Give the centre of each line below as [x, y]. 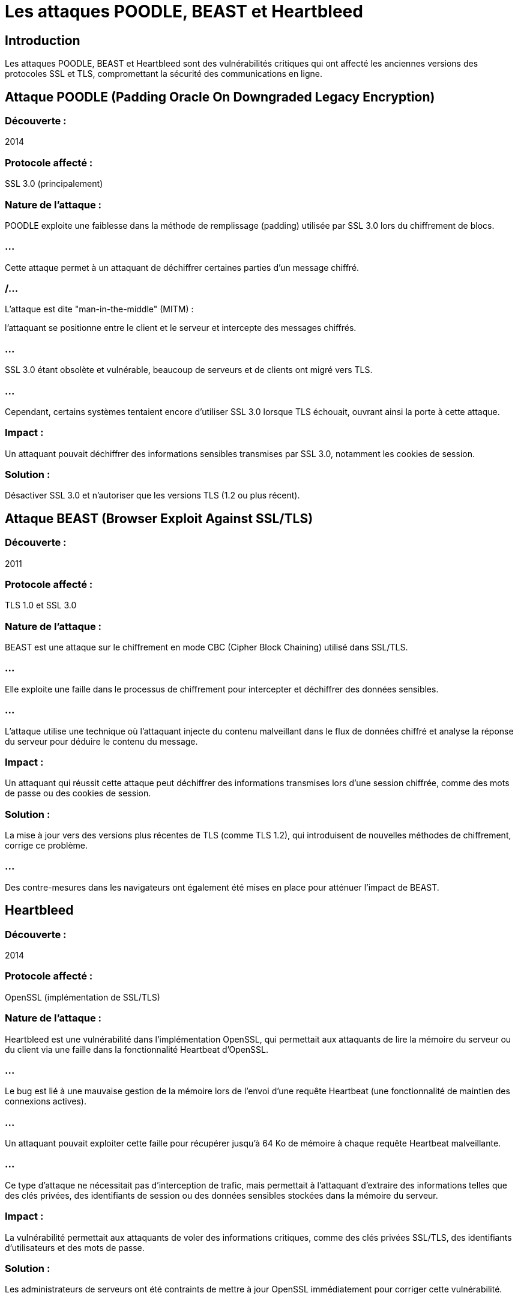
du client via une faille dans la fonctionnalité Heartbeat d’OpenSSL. [137, 1049]
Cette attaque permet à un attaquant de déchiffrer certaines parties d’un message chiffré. [182, 267]
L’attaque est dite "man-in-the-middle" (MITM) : [99, 309]
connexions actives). [46, 1101]
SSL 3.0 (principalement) [54, 184]
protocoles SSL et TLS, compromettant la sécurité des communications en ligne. [164, 74]
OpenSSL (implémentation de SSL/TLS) [83, 997]
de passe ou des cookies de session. [78, 793]
